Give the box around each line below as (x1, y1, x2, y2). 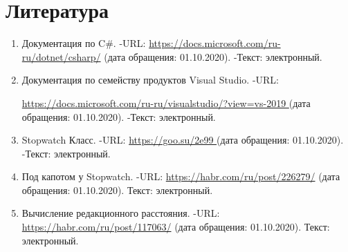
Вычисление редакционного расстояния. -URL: (21, 206, 220, 220)
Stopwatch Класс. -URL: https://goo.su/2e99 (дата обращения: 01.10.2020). (21, 133, 344, 147)
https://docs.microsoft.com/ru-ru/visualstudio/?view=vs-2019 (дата (21, 95, 311, 110)
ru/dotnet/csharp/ (21, 49, 101, 64)
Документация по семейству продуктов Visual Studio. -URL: (21, 72, 279, 87)
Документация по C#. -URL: (21, 36, 146, 50)
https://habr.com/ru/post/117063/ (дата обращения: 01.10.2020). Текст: (21, 220, 330, 234)
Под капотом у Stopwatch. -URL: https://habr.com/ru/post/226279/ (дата (21, 169, 340, 184)
